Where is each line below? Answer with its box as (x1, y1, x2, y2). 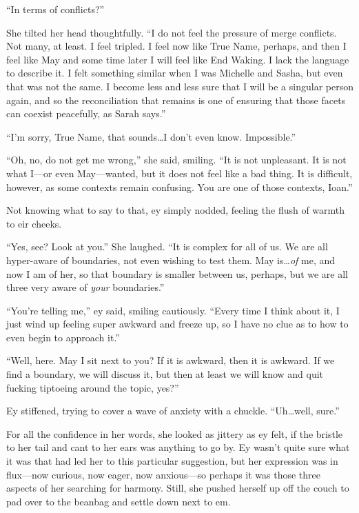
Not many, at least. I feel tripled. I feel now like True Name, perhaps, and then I (6, 39, 347, 53)
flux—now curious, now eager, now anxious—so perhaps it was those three (6, 467, 320, 481)
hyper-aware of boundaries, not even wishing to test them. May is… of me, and (6, 252, 336, 267)
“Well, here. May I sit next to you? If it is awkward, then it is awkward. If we (6, 353, 335, 368)
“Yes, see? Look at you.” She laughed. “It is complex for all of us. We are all (6, 239, 328, 254)
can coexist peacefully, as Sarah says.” (6, 106, 166, 121)
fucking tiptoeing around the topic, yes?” (6, 380, 179, 394)
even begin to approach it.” (6, 330, 120, 344)
